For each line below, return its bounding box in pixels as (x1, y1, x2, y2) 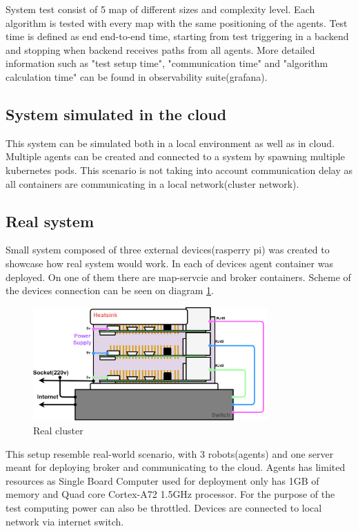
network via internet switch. (6, 514, 124, 528)
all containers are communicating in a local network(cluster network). (6, 176, 299, 191)
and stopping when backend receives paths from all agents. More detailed (6, 42, 315, 57)
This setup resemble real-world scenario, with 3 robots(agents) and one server (6, 446, 334, 461)
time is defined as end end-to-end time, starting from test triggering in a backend (6, 29, 349, 44)
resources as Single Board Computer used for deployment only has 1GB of (6, 473, 319, 487)
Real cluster (33, 423, 83, 437)
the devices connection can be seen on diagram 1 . (6, 283, 214, 298)
